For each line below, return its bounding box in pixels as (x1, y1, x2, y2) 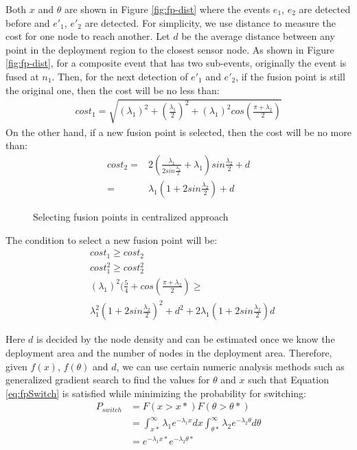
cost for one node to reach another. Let (5, 29, 170, 43)
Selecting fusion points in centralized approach (33, 209, 229, 223)
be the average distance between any (181, 29, 335, 43)
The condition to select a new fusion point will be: (5, 232, 218, 247)
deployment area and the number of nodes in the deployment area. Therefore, (5, 346, 332, 360)
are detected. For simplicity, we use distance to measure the (84, 15, 336, 30)
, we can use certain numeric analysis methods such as (116, 359, 345, 373)
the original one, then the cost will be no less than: (5, 82, 220, 97)
